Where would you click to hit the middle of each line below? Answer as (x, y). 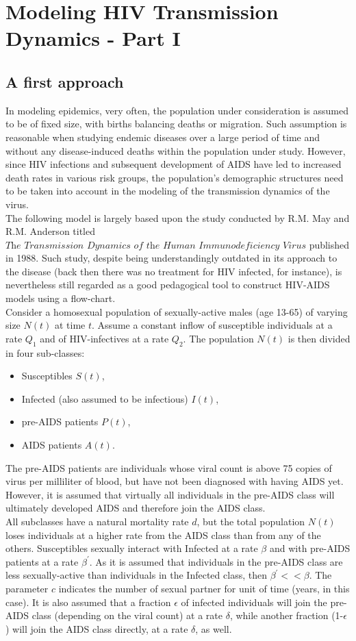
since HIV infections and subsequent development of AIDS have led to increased (174, 164)
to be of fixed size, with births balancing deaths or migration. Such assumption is (176, 124)
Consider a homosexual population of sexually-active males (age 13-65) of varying (177, 311)
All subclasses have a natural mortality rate (97, 521)
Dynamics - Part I (93, 38)
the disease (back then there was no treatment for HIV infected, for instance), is (174, 271)
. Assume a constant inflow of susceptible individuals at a (212, 325)
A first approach (65, 81)
